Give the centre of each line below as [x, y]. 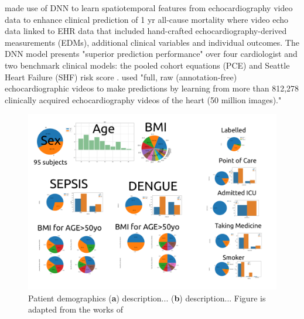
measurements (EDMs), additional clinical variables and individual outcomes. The [152, 42]
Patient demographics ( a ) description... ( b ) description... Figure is [147, 298]
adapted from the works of [76, 309]
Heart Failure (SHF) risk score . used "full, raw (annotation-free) [121, 77]
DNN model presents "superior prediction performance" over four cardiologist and [151, 54]
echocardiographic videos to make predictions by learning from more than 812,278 [152, 88]
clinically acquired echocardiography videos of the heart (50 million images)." [143, 99]
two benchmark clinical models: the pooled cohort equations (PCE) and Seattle [147, 65]
